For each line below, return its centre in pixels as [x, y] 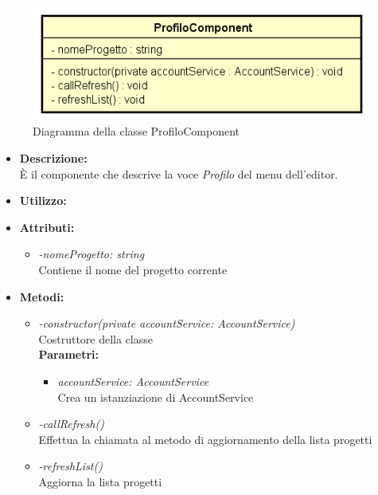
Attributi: [47, 227]
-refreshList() [70, 466]
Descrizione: [53, 157]
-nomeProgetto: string [92, 254]
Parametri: [69, 354]
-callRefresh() [71, 424]
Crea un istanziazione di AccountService [156, 397]
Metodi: [42, 296]
